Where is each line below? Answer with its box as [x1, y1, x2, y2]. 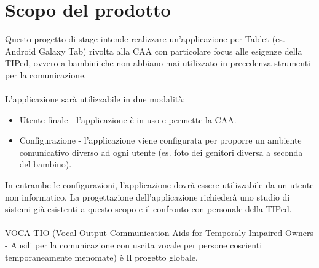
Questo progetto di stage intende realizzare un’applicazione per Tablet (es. [5, 33, 285, 45]
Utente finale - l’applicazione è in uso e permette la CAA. [19, 113, 237, 126]
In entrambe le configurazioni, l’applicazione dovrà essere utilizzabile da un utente [5, 178, 314, 191]
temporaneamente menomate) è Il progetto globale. [5, 250, 198, 263]
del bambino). [19, 158, 72, 170]
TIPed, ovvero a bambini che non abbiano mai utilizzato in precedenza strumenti [5, 56, 310, 69]
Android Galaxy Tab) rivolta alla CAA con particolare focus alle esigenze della [5, 44, 302, 57]
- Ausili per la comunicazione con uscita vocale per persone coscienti [5, 239, 262, 251]
